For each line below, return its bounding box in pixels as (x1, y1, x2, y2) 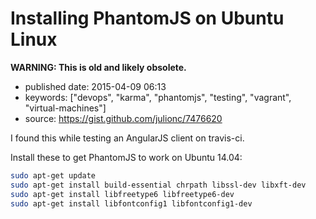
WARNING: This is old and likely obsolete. (10, 61, 187, 73)
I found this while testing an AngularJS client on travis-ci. (10, 132, 245, 144)
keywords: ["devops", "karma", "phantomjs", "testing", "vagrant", (24, 91, 292, 103)
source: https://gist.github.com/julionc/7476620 (24, 112, 223, 124)
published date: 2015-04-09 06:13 (24, 80, 167, 92)
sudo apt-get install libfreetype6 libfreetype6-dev (10, 189, 235, 199)
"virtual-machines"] (24, 102, 107, 114)
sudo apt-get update (10, 170, 97, 181)
